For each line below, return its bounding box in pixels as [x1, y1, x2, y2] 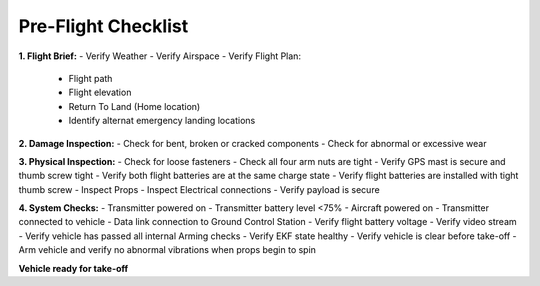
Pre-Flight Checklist [18, 15, 189, 37]
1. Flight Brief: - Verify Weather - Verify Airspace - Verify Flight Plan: [18, 50, 302, 62]
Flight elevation [68, 86, 132, 99]
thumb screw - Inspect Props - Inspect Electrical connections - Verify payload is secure [18, 183, 380, 195]
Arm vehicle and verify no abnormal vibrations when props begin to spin [18, 244, 317, 256]
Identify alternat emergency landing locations [68, 115, 256, 127]
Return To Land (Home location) [68, 100, 201, 112]
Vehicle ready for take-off [18, 262, 129, 274]
